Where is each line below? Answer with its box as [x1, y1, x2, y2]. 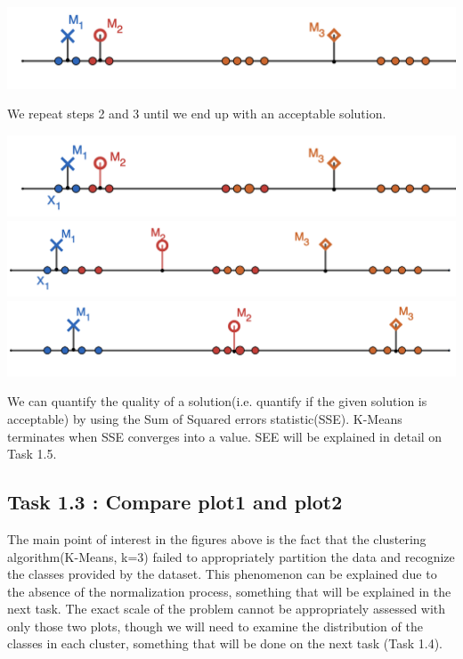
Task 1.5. [7, 444, 57, 463]
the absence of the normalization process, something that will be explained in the [7, 582, 451, 600]
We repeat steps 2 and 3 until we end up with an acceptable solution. [7, 104, 386, 123]
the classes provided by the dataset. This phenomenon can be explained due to [7, 565, 437, 583]
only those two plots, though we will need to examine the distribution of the [7, 616, 423, 635]
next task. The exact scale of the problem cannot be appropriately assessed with [7, 599, 446, 618]
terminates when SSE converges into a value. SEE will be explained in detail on [7, 427, 443, 445]
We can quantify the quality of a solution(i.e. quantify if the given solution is [7, 392, 427, 411]
